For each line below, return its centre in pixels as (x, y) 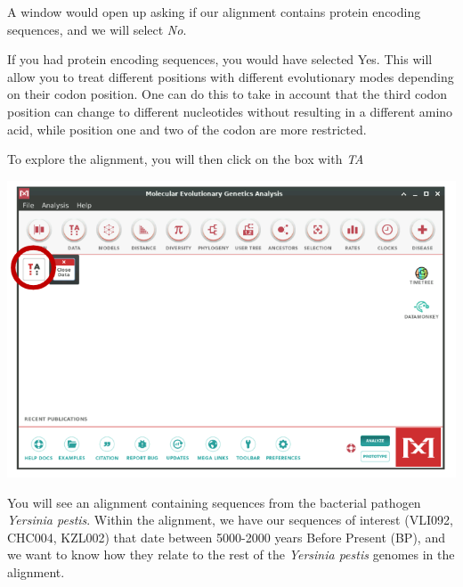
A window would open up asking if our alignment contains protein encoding (214, 12)
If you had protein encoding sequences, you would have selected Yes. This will (220, 59)
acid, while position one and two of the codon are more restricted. (187, 129)
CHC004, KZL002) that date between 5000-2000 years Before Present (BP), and (226, 537)
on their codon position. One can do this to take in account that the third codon (227, 94)
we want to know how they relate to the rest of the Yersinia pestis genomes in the (231, 554)
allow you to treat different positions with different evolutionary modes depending (231, 76)
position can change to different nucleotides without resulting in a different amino (230, 111)
